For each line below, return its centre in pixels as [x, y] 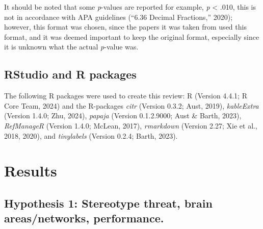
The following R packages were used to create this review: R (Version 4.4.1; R [126, 96]
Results [31, 171]
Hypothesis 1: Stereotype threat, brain [108, 203]
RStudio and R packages [70, 74]
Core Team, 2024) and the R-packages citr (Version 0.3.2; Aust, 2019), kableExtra [131, 105]
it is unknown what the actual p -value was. [71, 47]
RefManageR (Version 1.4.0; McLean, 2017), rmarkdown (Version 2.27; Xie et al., [131, 125]
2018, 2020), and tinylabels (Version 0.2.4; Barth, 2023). [91, 135]
